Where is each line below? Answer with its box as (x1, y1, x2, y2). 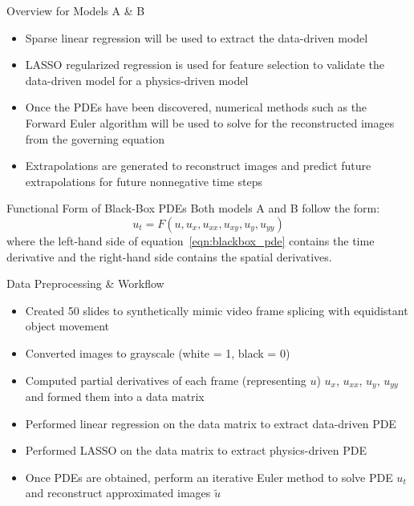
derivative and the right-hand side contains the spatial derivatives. (6, 248, 332, 265)
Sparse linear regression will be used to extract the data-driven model (25, 29, 368, 46)
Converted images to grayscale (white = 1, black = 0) (25, 344, 290, 361)
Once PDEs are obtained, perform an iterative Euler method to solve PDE (25, 468, 393, 485)
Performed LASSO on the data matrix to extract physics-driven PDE (25, 442, 367, 459)
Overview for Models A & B (6, 2, 145, 18)
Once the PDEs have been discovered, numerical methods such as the (25, 99, 367, 115)
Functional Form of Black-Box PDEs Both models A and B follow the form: (6, 200, 380, 217)
